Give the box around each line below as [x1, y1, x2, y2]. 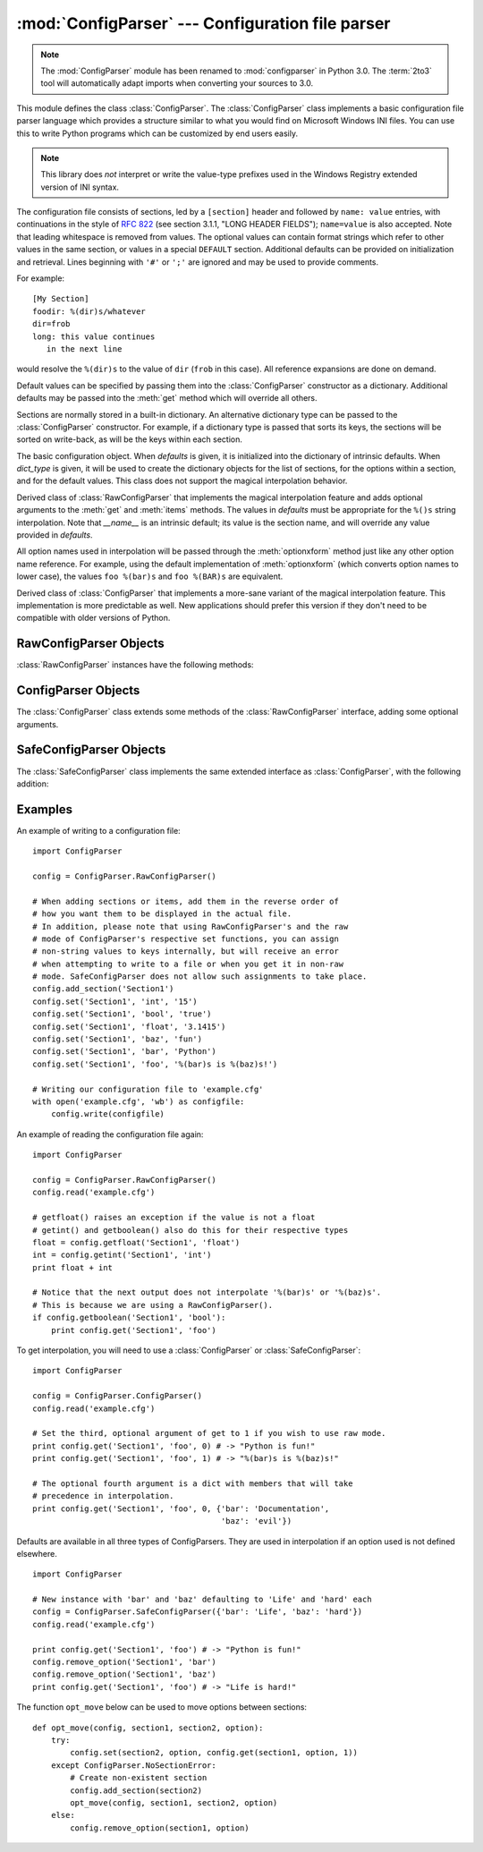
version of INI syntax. [40, 182, 120, 192]
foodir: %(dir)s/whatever [32, 306, 147, 317]
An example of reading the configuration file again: [16, 1128, 204, 1140]
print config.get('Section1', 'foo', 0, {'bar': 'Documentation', [32, 1503, 330, 1514]
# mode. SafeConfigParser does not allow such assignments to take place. [32, 972, 368, 981]
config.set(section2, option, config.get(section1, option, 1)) [70, 1747, 358, 1758]
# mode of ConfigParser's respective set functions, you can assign [32, 933, 339, 944]
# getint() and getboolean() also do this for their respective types [32, 1225, 349, 1235]
